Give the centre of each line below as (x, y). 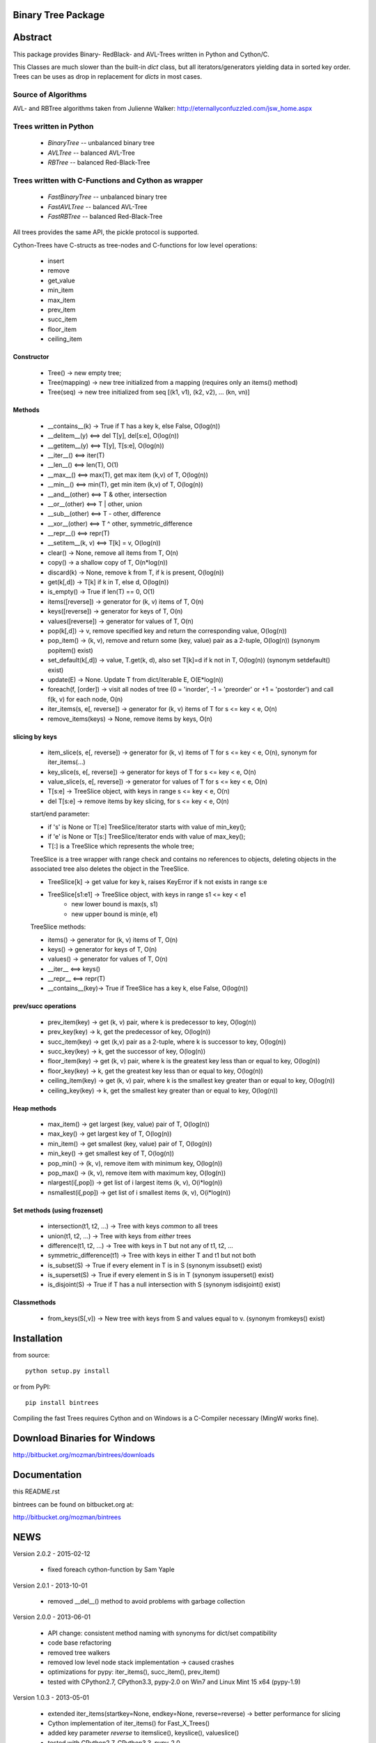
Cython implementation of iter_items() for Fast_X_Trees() (129, 1723)
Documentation (47, 1475)
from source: (31, 1355)
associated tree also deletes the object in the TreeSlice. (110, 869)
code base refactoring (79, 1643)
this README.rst (37, 1491)
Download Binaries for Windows (84, 1439)
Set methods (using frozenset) (58, 1210)
